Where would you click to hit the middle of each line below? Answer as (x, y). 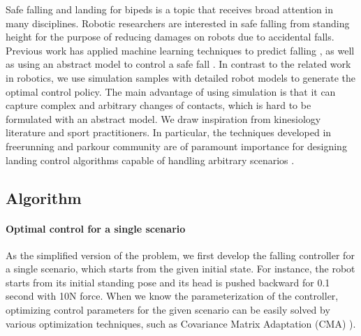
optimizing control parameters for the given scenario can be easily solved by (168, 310)
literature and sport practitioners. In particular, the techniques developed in (169, 132)
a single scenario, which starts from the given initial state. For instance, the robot (180, 269)
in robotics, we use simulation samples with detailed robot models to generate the (181, 77)
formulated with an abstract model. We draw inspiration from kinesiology (163, 118)
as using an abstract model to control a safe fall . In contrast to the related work (178, 64)
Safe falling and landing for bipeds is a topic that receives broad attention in (170, 9)
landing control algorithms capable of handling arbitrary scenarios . (150, 160)
